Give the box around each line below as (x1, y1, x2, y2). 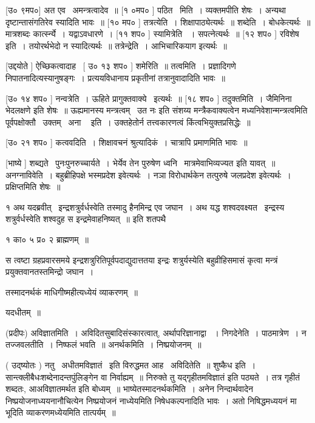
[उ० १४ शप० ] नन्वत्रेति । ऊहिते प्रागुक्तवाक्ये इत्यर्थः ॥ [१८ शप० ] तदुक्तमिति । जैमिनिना (5, 92, 292, 104)
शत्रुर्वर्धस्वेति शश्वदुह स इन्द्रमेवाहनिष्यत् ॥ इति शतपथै (5, 212, 166, 225)
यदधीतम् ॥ (5, 306, 41, 319)
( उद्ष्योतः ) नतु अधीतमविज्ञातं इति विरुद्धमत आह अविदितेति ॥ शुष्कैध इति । (5, 359, 256, 371)
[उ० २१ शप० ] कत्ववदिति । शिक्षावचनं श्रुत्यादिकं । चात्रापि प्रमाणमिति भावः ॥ (5, 136, 248, 149)
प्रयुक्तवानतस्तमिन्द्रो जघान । (5, 265, 94, 278)
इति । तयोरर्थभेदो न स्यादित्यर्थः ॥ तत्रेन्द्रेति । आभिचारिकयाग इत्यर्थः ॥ (5, 39, 227, 52)
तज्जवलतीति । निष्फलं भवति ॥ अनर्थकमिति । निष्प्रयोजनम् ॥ (5, 338, 202, 351)
